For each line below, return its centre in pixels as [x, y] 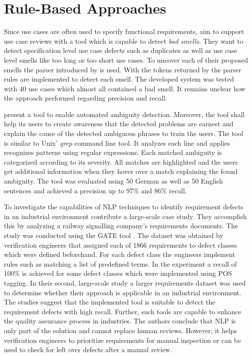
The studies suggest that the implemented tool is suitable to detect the [110, 302]
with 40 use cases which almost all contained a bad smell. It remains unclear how [125, 88]
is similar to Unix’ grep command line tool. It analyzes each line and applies [117, 143]
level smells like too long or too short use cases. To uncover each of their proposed [126, 59]
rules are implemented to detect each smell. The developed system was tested [119, 79]
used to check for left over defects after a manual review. [88, 349]
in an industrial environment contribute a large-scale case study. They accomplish [126, 216]
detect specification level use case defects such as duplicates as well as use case [121, 50]
